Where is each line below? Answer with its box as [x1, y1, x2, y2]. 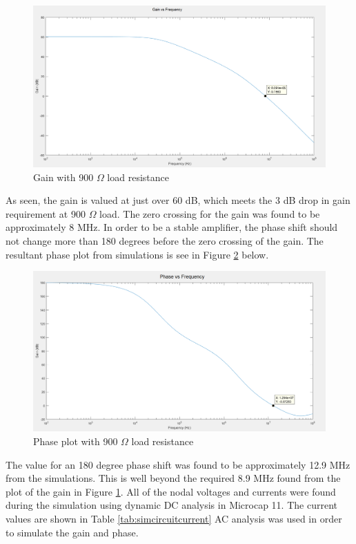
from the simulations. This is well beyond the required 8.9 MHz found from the [6, 471, 341, 485]
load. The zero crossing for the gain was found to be [99, 206, 320, 221]
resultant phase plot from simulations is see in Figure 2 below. [6, 247, 269, 261]
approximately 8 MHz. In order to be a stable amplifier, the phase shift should [6, 220, 338, 234]
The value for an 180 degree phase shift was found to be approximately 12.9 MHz [6, 457, 350, 471]
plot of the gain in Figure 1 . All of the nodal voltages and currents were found [6, 484, 336, 498]
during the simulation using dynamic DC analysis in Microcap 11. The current [6, 498, 337, 512]
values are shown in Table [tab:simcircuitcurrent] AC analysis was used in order [6, 511, 342, 525]
